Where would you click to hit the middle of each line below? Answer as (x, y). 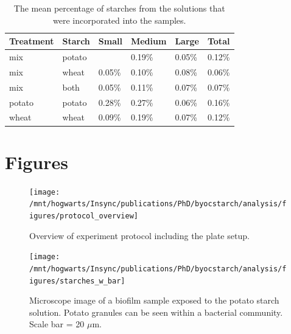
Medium (149, 41)
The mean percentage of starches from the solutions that (119, 8)
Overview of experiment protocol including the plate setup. (139, 235)
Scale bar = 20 (57, 324)
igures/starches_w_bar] (77, 281)
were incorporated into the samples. (120, 20)
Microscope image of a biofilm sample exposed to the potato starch (154, 300)
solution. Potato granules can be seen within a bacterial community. (156, 312)
